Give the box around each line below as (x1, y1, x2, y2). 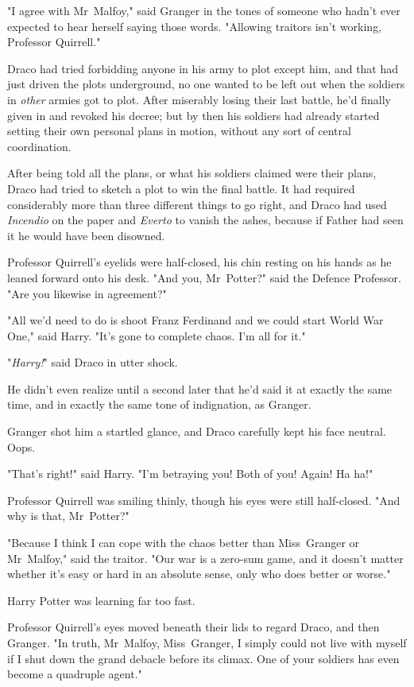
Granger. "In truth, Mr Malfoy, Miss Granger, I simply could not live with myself (7, 635, 407, 650)
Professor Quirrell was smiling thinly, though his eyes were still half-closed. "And (7, 491, 400, 508)
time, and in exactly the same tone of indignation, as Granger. (7, 396, 311, 413)
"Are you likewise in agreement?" (7, 285, 167, 301)
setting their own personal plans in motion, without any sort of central (7, 122, 351, 139)
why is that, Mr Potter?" (7, 507, 130, 524)
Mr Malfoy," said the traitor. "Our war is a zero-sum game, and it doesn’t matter (7, 549, 404, 566)
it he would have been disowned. (7, 227, 165, 243)
